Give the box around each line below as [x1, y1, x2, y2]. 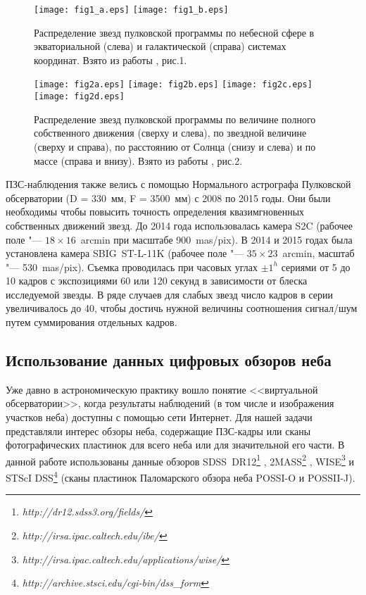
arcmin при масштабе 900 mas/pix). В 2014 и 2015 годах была [80, 232, 353, 246]
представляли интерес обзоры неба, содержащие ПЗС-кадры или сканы [6, 423, 311, 438]
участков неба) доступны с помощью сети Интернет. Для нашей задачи [6, 410, 313, 425]
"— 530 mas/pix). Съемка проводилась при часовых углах [6, 259, 258, 274]
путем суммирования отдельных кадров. [6, 315, 177, 330]
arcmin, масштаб [282, 246, 355, 261]
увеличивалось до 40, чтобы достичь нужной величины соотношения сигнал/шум [6, 301, 358, 315]
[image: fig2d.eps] [34, 92, 125, 102]
